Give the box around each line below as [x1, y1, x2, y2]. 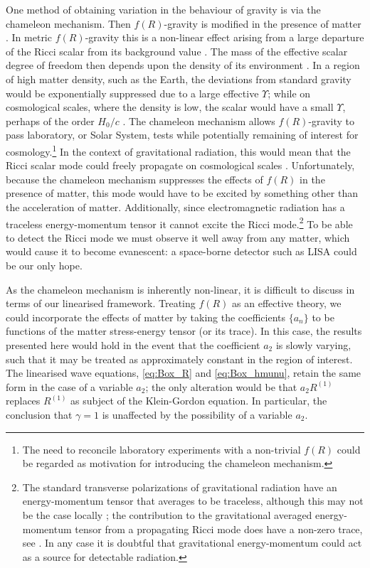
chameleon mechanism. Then [6, 16, 131, 31]
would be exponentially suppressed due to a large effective [6, 85, 259, 100]
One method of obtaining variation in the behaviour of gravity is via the [6, 2, 321, 16]
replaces [6, 393, 41, 408]
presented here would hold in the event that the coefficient [6, 337, 260, 352]
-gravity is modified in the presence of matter [164, 16, 361, 31]
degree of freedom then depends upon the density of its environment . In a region [6, 58, 360, 73]
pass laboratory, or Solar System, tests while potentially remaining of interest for [6, 127, 359, 142]
